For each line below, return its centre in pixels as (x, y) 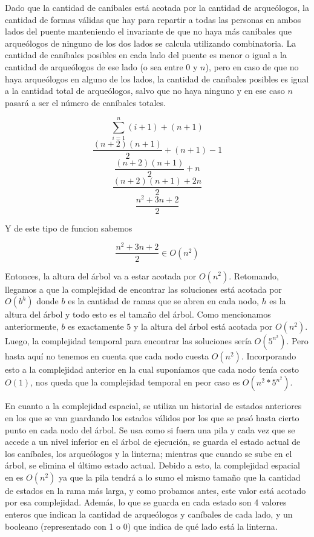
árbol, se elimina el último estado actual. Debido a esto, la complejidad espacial (152, 465)
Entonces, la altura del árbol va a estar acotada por (101, 275)
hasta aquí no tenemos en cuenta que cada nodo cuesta (107, 355)
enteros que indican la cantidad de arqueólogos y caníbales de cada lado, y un (149, 514)
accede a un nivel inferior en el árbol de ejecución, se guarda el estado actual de (153, 442)
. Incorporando (269, 355)
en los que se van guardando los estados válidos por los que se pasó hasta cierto (152, 417)
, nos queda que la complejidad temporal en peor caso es (135, 382)
